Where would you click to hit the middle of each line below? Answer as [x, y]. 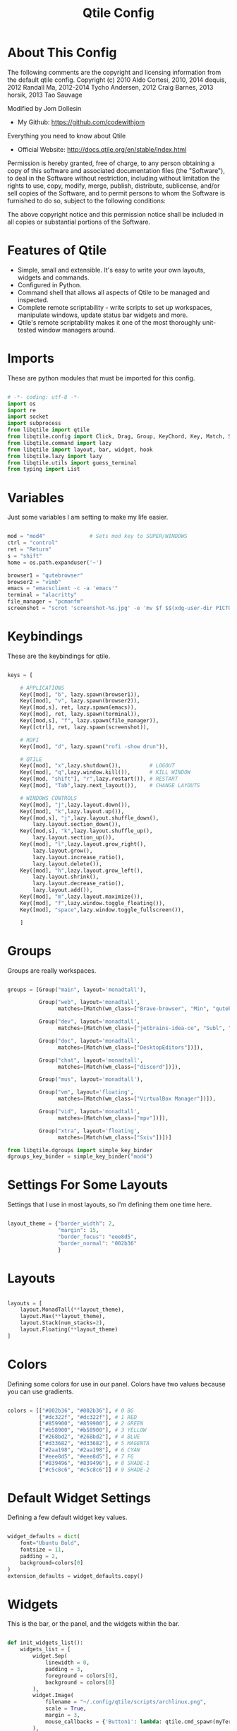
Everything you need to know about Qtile [67, 136]
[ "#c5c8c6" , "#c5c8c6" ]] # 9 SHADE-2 [94, 1470]
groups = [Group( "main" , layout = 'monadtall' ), [77, 990]
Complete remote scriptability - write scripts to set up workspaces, [115, 307]
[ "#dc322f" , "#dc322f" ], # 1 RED [88, 1417]
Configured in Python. [50, 284]
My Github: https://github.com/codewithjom [81, 122]
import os [22, 404]
